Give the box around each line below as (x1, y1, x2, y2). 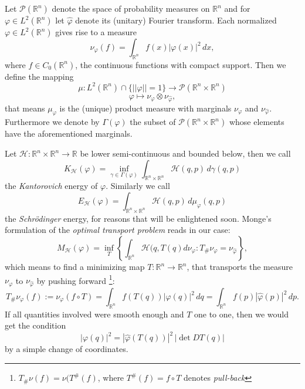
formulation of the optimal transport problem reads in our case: (5, 224, 231, 236)
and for (224, 2, 250, 14)
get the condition (5, 319, 66, 332)
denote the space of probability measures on (52, 2, 210, 14)
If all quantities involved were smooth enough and (5, 307, 184, 320)
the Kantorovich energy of (5, 180, 98, 192)
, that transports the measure (187, 261, 293, 272)
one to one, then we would (194, 307, 289, 320)
